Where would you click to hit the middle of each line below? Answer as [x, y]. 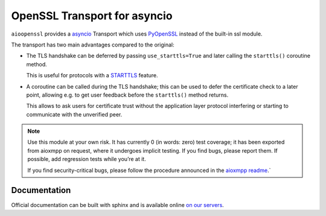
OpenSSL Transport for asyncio [92, 16]
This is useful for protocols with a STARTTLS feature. [92, 75]
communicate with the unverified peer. [74, 114]
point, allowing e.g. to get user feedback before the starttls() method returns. [127, 95]
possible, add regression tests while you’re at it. [87, 159]
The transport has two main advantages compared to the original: [93, 45]
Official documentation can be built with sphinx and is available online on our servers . [118, 205]
